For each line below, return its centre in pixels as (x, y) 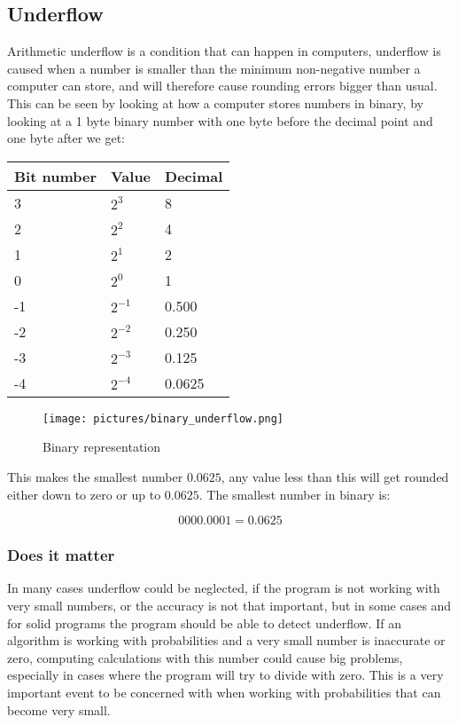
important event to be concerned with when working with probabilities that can (224, 692)
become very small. (59, 709)
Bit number (55, 176)
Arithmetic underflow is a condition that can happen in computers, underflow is (224, 51)
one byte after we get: (66, 138)
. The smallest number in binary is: (295, 494)
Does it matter (61, 555)
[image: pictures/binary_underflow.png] (163, 418)
